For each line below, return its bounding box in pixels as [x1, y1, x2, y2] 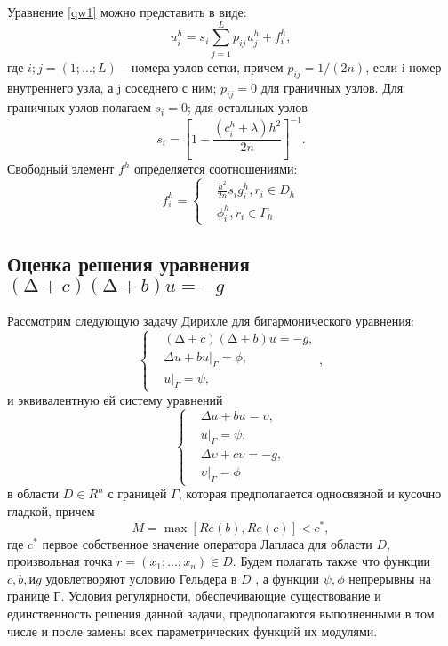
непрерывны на [348, 569, 431, 587]
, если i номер [365, 57, 442, 76]
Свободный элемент [7, 159, 115, 178]
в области [7, 484, 60, 503]
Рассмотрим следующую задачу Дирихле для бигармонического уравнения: [7, 311, 414, 329]
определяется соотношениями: [134, 159, 298, 178]
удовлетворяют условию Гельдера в [45, 569, 237, 587]
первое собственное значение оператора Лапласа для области [42, 534, 372, 553]
